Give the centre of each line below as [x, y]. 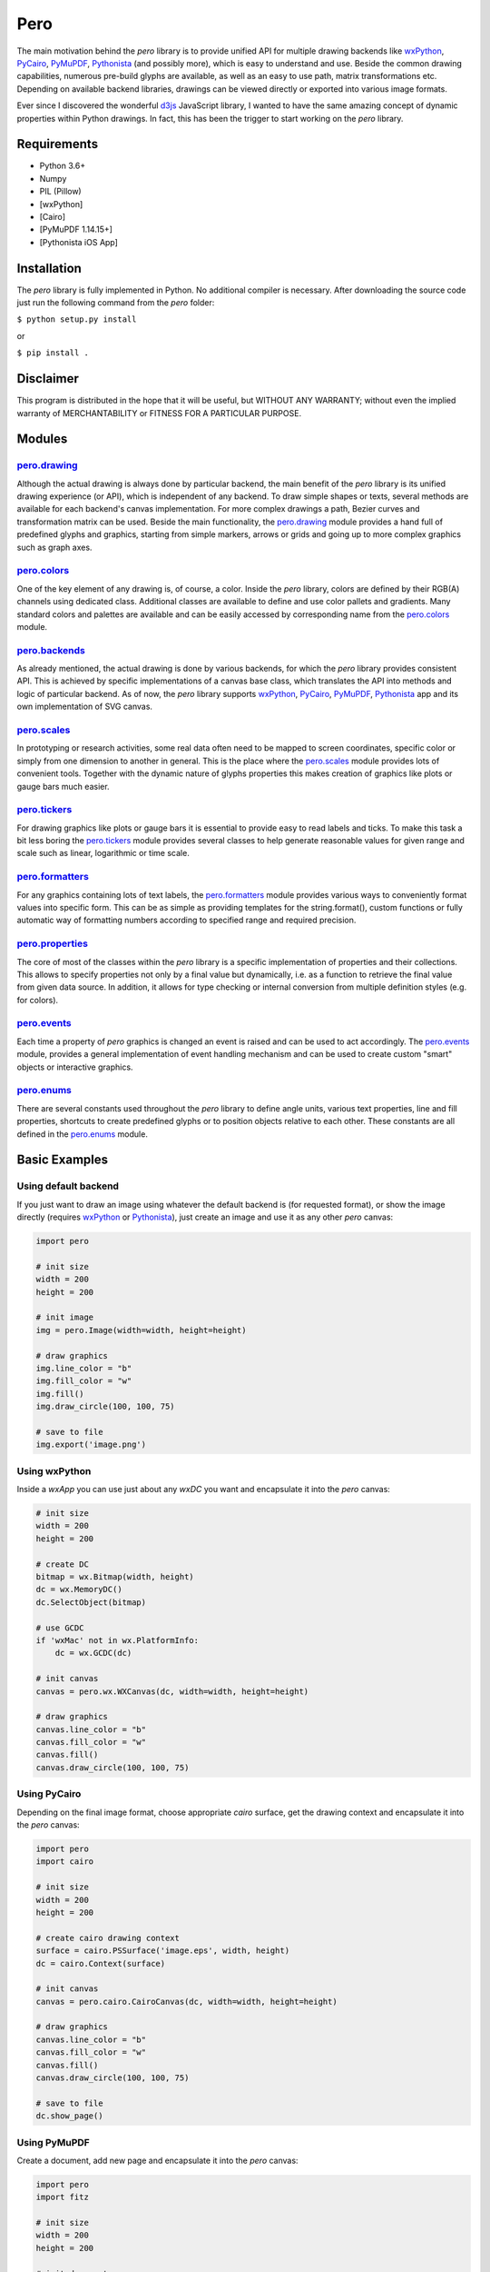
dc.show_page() [69, 2116]
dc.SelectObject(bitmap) [91, 1602]
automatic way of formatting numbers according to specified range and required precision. [186, 920]
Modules [42, 439]
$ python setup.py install [77, 319]
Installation [49, 268]
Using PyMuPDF [53, 2142]
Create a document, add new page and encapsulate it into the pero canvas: [157, 2160]
